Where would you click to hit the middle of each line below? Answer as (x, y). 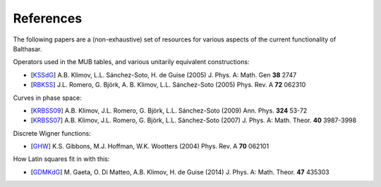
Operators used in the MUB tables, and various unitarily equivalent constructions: (131, 62)
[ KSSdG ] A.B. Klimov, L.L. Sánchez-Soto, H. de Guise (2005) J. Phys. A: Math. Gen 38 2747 (164, 75)
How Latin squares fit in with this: (61, 159)
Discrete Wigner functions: (52, 133)
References (48, 18)
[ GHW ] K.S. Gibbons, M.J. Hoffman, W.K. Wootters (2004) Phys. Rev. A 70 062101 (150, 146)
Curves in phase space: (48, 98)
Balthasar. (28, 49)
